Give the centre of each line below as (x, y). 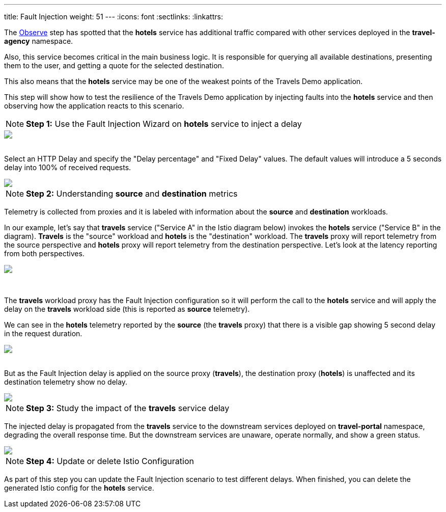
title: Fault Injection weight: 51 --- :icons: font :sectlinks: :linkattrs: (114, 17)
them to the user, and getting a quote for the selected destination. (114, 65)
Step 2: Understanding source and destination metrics (132, 194)
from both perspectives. (44, 253)
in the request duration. (43, 333)
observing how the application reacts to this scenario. (94, 106)
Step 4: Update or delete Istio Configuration (110, 461)
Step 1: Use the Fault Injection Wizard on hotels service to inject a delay (164, 124)
